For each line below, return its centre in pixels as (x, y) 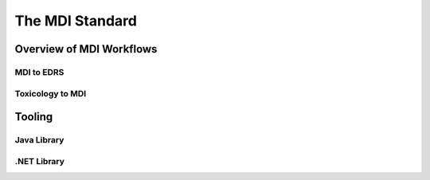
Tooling (34, 117)
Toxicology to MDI (51, 93)
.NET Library (40, 161)
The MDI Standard (76, 21)
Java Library (39, 140)
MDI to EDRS (39, 72)
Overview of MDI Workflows (86, 49)
